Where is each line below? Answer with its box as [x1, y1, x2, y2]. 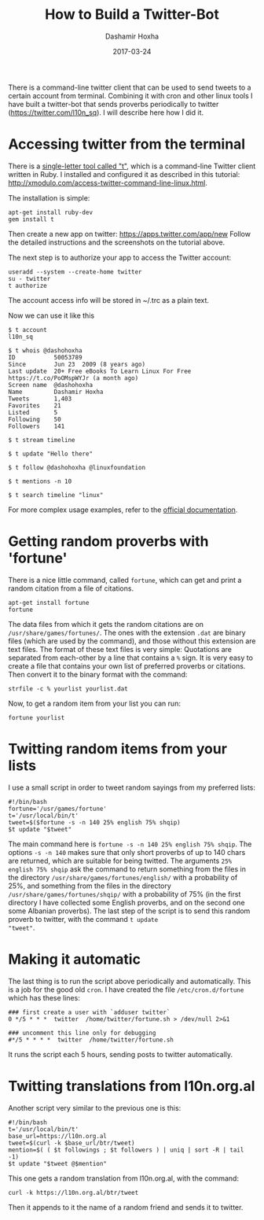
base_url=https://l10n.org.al [8, 1132, 108, 1140]
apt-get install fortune [8, 599, 90, 606]
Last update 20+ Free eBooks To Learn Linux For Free [8, 367, 192, 375]
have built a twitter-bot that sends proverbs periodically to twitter [8, 99, 219, 109]
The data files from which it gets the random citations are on [8, 619, 204, 628]
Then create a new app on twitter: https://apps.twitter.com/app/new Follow [8, 229, 251, 238]
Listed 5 [8, 408, 58, 416]
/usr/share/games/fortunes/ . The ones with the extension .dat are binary [8, 628, 246, 637]
